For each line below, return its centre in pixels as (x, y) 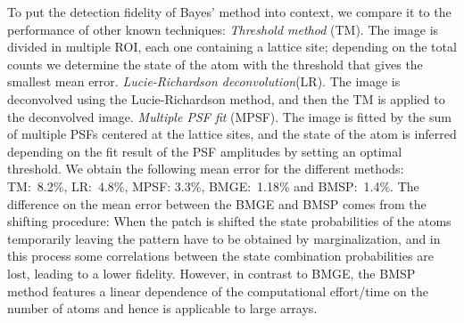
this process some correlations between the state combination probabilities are (220, 256)
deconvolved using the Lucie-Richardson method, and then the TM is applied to (226, 98)
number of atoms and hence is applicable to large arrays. (162, 308)
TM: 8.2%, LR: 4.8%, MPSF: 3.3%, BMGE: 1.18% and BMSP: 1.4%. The (213, 186)
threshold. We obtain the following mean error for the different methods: (206, 169)
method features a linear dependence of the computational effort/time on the (218, 291)
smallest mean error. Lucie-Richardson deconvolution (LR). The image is (204, 81)
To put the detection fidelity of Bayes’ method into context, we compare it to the (229, 12)
